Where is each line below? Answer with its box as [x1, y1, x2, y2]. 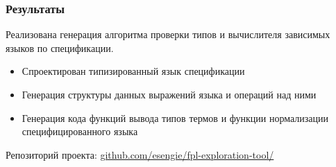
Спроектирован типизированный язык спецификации [22, 64, 245, 78]
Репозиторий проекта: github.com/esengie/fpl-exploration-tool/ [6, 147, 274, 161]
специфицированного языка [22, 124, 138, 139]
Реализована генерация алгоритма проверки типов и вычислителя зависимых [6, 27, 330, 42]
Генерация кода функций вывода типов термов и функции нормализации [22, 110, 329, 125]
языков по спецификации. [6, 40, 114, 55]
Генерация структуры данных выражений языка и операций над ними [22, 87, 317, 101]
